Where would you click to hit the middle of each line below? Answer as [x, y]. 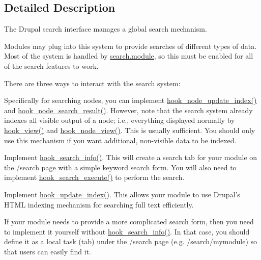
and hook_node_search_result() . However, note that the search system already [128, 110]
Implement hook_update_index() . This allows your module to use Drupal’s [122, 194]
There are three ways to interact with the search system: [92, 83]
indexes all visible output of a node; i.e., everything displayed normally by [120, 120]
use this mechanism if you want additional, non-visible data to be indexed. [120, 140]
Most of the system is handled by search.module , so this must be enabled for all [129, 56]
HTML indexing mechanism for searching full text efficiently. [99, 204]
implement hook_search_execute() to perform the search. [94, 177]
